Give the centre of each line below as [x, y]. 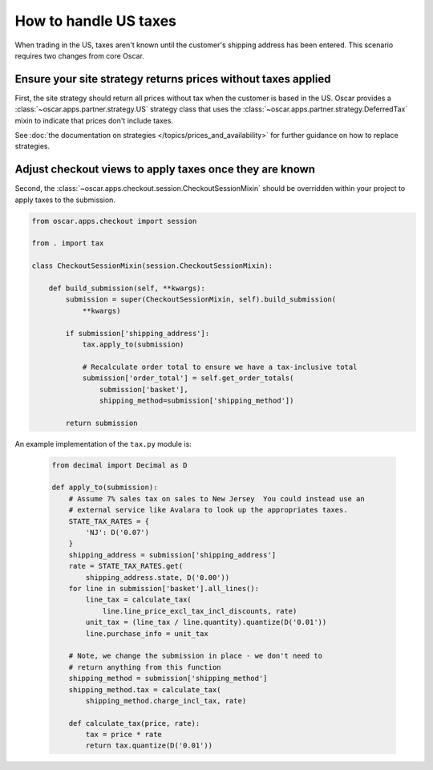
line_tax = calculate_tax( [138, 600]
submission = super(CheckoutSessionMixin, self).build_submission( [201, 300]
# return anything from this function [145, 667]
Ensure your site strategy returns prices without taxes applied [173, 79]
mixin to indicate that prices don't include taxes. [94, 120]
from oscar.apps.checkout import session [114, 221]
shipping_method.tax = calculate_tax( [145, 689]
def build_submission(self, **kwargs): [127, 288]
